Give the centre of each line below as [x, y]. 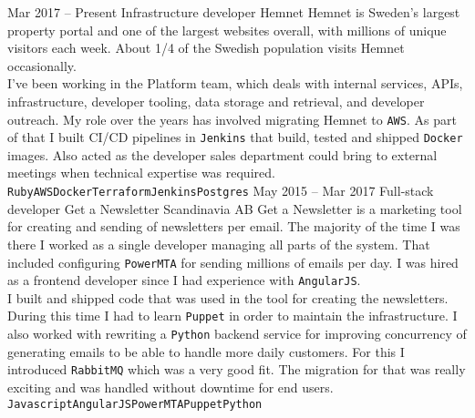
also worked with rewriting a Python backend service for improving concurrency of [237, 334]
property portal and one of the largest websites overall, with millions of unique [227, 30]
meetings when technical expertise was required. [141, 173]
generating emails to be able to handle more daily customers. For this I [206, 351]
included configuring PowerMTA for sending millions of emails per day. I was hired [233, 262]
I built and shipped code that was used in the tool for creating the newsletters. [228, 297]
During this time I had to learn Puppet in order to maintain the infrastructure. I [232, 316]
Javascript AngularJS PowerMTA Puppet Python [135, 404]
